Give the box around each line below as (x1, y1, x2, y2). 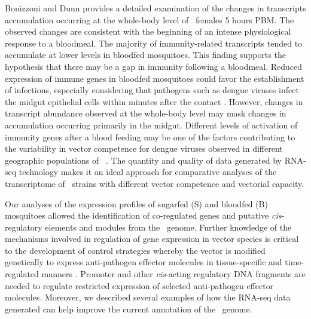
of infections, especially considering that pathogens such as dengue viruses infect (5, 84, 299, 96)
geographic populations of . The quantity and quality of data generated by (5, 154, 282, 166)
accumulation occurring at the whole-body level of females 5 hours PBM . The (5, 13, 294, 26)
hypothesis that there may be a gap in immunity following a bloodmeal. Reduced (5, 60, 303, 72)
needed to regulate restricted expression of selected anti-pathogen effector (5, 279, 274, 292)
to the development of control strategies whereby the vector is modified (5, 244, 266, 256)
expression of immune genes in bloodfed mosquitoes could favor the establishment (5, 72, 304, 84)
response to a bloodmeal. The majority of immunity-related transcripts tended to (5, 36, 303, 49)
